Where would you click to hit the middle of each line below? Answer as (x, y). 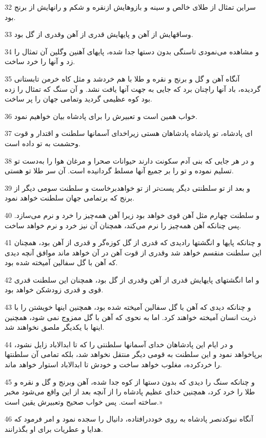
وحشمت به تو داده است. (43, 143)
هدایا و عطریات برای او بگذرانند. (54, 429)
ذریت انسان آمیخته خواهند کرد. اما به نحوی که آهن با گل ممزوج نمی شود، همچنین (130, 317)
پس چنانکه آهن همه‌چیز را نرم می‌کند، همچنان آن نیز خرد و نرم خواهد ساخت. (123, 225)
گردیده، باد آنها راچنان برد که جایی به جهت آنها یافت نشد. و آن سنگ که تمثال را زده (133, 88)
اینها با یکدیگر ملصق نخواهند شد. (55, 327)
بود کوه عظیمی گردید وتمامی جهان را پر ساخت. (78, 99)
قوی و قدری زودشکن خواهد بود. (54, 290)
